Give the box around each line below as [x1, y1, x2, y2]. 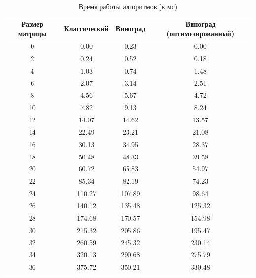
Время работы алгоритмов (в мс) [78, 1, 178, 11]
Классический [64, 23, 109, 34]
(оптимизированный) [166, 28, 235, 39]
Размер [21, 18, 43, 29]
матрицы [18, 28, 47, 39]
